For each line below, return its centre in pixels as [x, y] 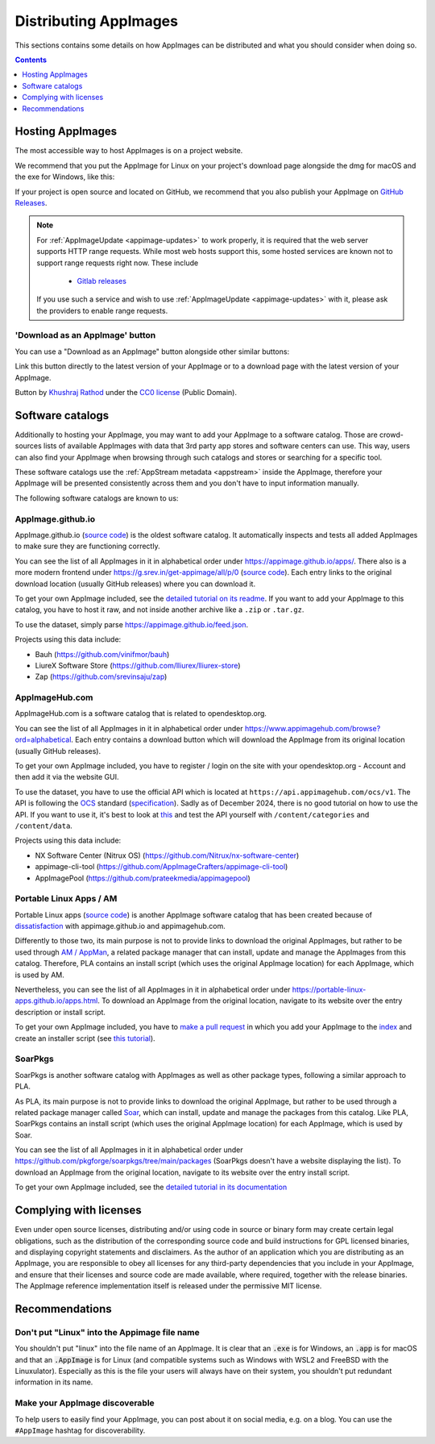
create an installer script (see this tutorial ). [85, 1038]
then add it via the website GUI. [67, 777]
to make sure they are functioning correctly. [87, 546]
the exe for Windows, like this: [65, 177]
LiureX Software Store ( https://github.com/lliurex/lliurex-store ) [138, 665]
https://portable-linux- [329, 990]
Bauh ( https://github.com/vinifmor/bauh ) [102, 654]
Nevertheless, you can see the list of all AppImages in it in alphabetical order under [153, 990]
